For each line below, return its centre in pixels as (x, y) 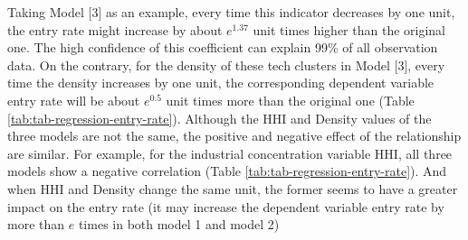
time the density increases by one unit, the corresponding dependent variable (221, 83)
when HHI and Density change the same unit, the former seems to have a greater (233, 188)
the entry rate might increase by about (115, 29)
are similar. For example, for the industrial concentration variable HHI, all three (230, 153)
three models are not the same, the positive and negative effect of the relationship (234, 136)
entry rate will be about (74, 100)
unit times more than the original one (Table (290, 100)
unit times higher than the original (349, 29)
